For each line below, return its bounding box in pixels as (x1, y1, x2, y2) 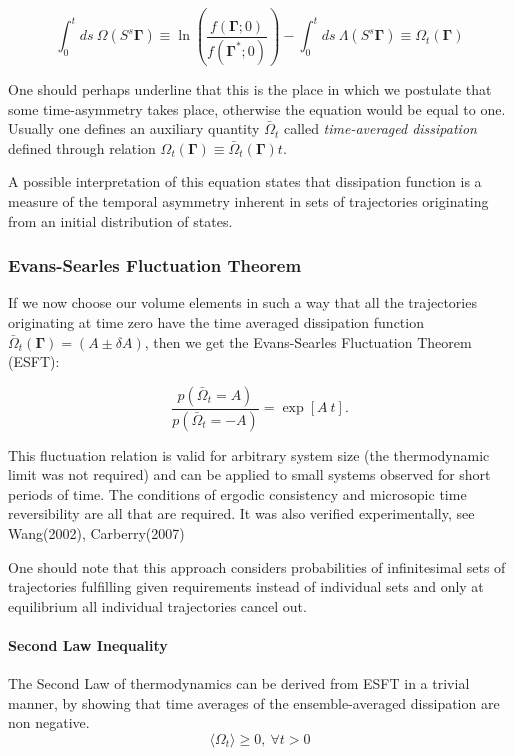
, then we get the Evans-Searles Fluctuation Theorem (144, 331, 472, 352)
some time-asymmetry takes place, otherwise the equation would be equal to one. (8, 98, 506, 119)
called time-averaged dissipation (283, 118, 477, 139)
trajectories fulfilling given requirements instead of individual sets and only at (8, 576, 484, 597)
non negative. (8, 712, 90, 733)
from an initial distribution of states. (8, 210, 233, 231)
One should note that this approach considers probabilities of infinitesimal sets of (8, 556, 506, 577)
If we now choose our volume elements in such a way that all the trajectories (8, 292, 477, 313)
